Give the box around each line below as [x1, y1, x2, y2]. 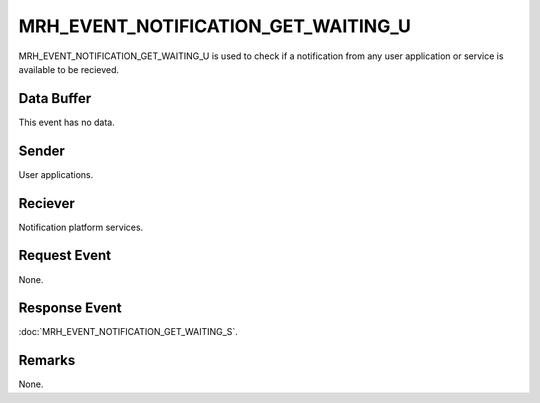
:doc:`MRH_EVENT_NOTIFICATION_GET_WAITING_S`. [18, 326, 239, 338]
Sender [18, 142, 65, 159]
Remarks [18, 352, 76, 369]
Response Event [18, 300, 122, 317]
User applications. [18, 168, 94, 180]
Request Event [18, 247, 112, 264]
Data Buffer [18, 90, 92, 107]
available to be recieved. [18, 63, 120, 75]
